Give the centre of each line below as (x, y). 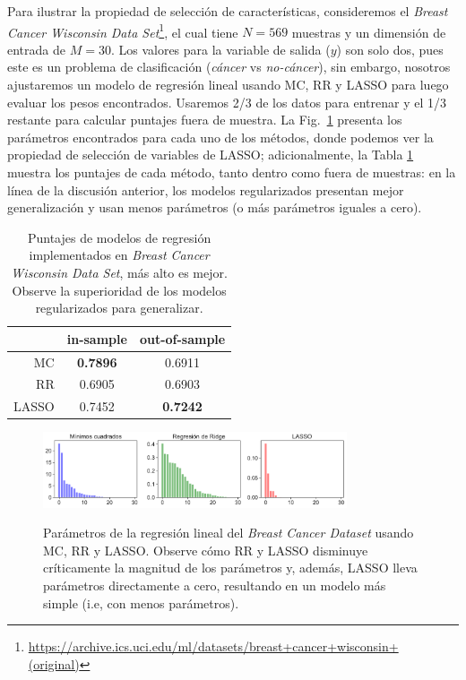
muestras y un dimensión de (369, 32)
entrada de (36, 49)
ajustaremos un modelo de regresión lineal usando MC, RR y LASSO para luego (228, 85)
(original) (54, 663)
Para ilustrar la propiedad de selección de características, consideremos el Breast (228, 11)
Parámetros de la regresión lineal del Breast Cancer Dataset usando (229, 533)
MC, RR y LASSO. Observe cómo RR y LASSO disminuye (206, 550)
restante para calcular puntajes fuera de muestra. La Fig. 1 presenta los (205, 120)
